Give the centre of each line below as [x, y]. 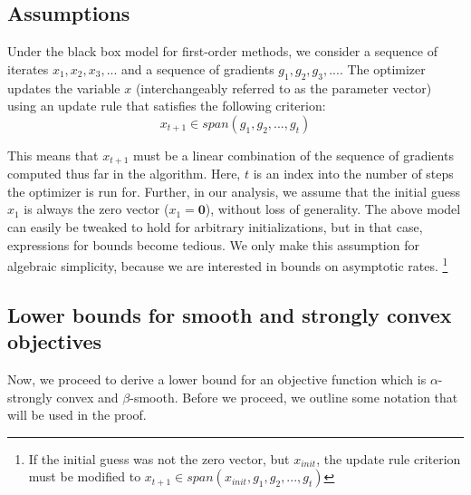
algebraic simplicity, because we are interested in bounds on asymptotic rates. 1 [228, 264]
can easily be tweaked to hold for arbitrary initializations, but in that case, [215, 227]
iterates [28, 68]
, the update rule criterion [389, 458]
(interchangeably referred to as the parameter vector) [284, 87]
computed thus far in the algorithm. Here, [124, 174]
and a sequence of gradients [198, 68]
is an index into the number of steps [353, 174]
